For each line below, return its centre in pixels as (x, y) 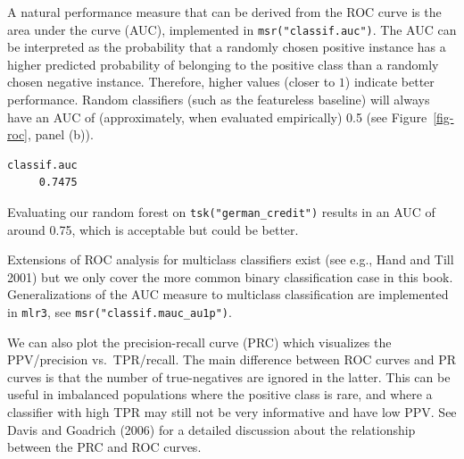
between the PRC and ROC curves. (104, 447)
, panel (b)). (61, 134)
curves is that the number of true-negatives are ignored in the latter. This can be (229, 376)
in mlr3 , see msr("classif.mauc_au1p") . (120, 312)
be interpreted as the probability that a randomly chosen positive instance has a (227, 47)
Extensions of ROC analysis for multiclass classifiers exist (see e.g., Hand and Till (231, 259)
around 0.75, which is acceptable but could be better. (153, 229)
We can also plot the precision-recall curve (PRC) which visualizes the (199, 342)
